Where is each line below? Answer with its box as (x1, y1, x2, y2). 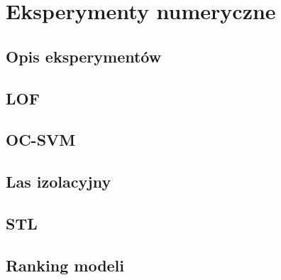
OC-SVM (6, 129, 76, 151)
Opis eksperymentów (6, 45, 162, 67)
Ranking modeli (6, 254, 125, 276)
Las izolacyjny (6, 171, 111, 193)
